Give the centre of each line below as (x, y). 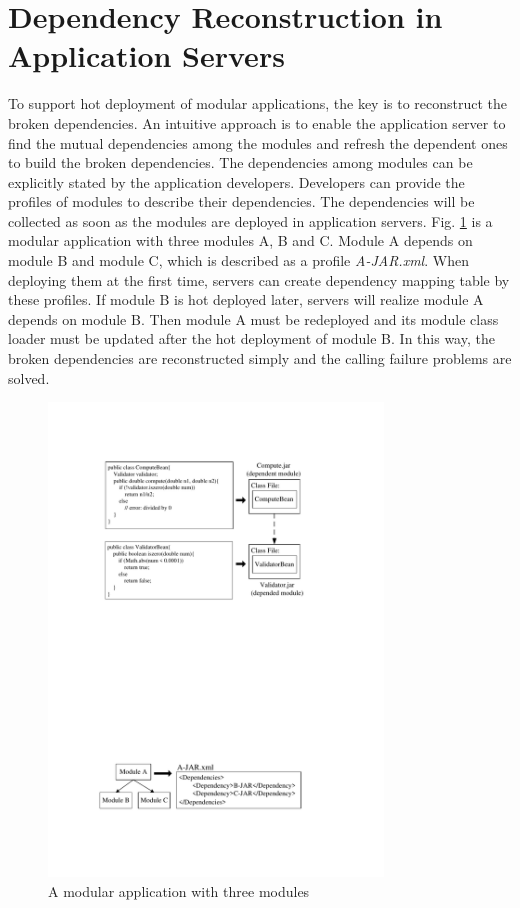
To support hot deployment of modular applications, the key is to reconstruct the (258, 103)
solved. (29, 377)
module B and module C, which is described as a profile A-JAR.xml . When (238, 260)
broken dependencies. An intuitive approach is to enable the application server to (257, 122)
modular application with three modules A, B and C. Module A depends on (240, 240)
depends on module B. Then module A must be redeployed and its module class (253, 318)
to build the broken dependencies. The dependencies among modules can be (240, 162)
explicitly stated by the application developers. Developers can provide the (236, 181)
